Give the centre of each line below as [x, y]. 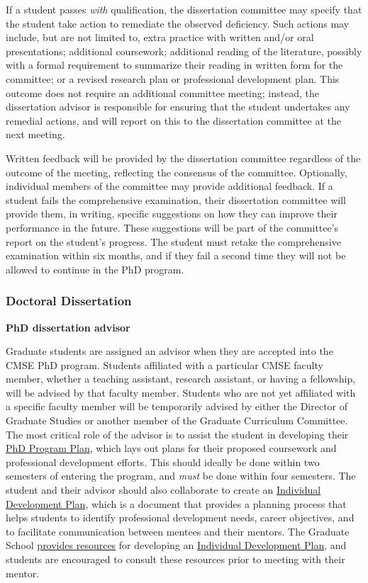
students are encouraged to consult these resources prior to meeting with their [175, 559]
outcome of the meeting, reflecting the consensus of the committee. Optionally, [177, 172]
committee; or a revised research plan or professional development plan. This [173, 78]
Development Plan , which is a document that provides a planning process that [176, 503]
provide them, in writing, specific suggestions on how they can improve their [172, 214]
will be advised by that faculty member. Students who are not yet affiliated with [181, 392]
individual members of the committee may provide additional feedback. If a [169, 186]
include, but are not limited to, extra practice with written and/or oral [160, 37]
